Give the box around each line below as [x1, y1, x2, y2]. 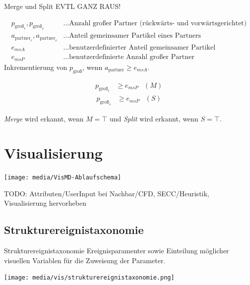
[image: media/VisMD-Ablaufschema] [4, 173, 122, 181]
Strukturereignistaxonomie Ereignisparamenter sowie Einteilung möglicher [4, 245, 229, 255]
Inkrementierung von [4, 61, 67, 72]
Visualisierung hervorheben [4, 198, 86, 208]
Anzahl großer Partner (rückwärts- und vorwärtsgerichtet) [69, 19, 247, 27]
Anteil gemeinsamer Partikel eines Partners [69, 32, 201, 40]
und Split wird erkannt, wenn [109, 114, 198, 124]
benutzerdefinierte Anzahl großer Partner [69, 54, 194, 61]
